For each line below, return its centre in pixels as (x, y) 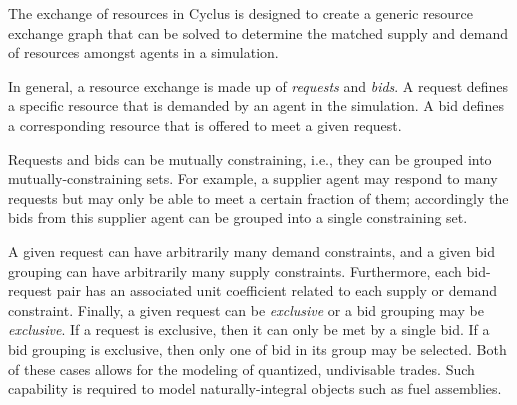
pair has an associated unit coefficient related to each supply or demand (276, 290)
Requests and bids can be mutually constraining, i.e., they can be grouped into (250, 158)
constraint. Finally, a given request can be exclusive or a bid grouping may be (246, 309)
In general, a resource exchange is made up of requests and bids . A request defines (258, 85)
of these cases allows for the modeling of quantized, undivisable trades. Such (241, 368)
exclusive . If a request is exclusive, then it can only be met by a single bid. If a (249, 329)
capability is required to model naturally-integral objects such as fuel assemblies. (255, 388)
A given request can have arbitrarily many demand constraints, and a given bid (251, 250)
